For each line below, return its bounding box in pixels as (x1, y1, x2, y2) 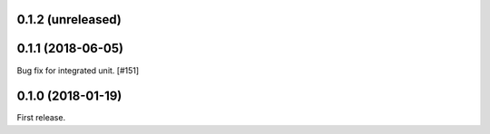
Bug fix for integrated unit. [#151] (16, 64, 140, 76)
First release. (16, 112, 66, 123)
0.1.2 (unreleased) (16, 12, 122, 27)
